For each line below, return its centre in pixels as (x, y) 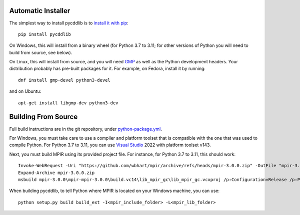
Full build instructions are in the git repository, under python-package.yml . (85, 129)
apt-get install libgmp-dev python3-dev (68, 103)
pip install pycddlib (44, 34)
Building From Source (43, 117)
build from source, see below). (41, 52)
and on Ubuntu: (25, 91)
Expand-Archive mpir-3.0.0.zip (56, 173)
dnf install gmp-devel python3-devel (64, 80)
